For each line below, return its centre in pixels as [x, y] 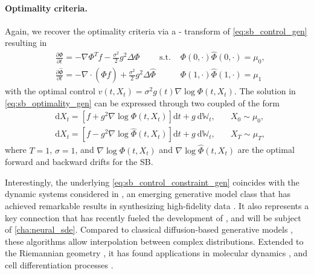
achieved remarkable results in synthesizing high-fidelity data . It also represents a [157, 205]
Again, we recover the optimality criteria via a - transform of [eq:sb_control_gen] [156, 31]
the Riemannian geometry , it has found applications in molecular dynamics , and [156, 253]
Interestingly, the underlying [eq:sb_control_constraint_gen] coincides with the [152, 182]
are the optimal [266, 150]
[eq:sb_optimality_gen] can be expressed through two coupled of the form [142, 102]
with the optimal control [50, 91]
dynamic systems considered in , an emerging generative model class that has [148, 194]
